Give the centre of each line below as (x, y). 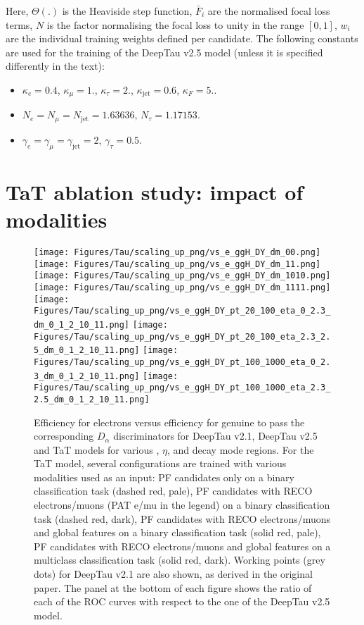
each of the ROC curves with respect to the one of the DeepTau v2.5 (182, 601)
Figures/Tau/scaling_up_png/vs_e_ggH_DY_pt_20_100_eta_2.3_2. (182, 336)
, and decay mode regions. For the (240, 449)
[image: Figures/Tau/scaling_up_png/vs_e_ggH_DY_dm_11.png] (177, 264)
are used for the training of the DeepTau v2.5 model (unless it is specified (164, 52)
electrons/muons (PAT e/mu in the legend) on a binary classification (182, 505)
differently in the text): (55, 66)
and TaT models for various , (97, 449)
